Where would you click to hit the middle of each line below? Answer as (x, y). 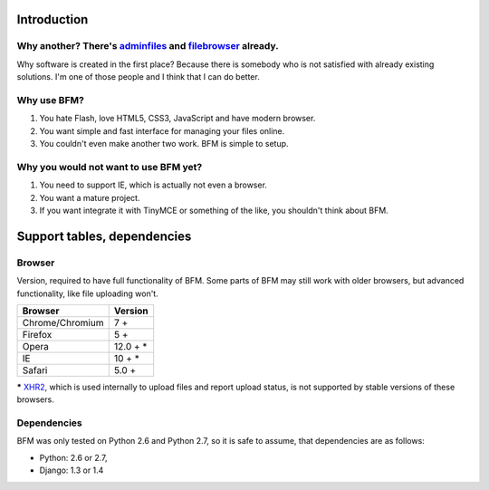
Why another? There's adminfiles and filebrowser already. (148, 46)
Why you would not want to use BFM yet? (110, 167)
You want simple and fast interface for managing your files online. (162, 130)
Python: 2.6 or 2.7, (73, 457)
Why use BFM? (51, 100)
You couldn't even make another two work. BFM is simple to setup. (164, 144)
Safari (35, 370)
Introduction (53, 19)
